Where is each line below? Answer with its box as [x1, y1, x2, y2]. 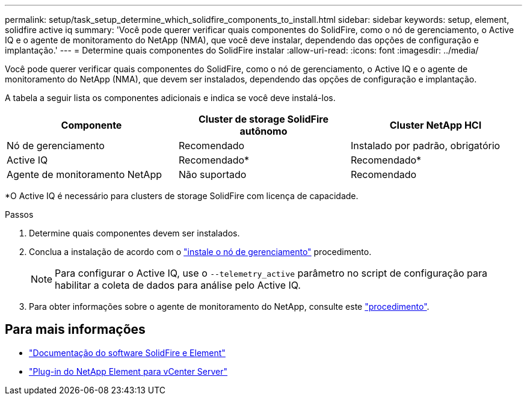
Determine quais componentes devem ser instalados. [29, 228, 240, 238]
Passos [5, 209, 34, 220]
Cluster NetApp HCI [389, 119, 482, 131]
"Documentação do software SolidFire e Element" [29, 347, 226, 358]
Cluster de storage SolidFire [198, 113, 328, 125]
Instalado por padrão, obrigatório [350, 140, 501, 152]
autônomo [239, 125, 288, 137]
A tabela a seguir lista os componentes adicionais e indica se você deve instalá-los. [5, 93, 336, 103]
